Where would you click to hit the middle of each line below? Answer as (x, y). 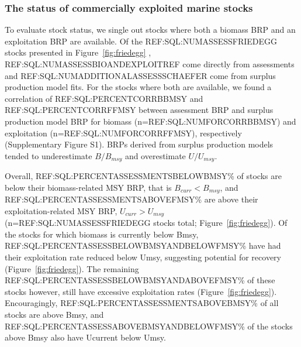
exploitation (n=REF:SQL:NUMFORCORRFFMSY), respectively (123, 133)
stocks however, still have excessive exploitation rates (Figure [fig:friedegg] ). (141, 291)
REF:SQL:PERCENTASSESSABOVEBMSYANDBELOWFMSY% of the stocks (149, 326)
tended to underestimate (49, 155)
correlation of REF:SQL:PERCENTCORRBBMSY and (104, 98)
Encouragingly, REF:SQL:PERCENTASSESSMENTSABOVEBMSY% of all (142, 303)
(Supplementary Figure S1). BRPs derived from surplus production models (139, 144)
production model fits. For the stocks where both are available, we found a (138, 87)
